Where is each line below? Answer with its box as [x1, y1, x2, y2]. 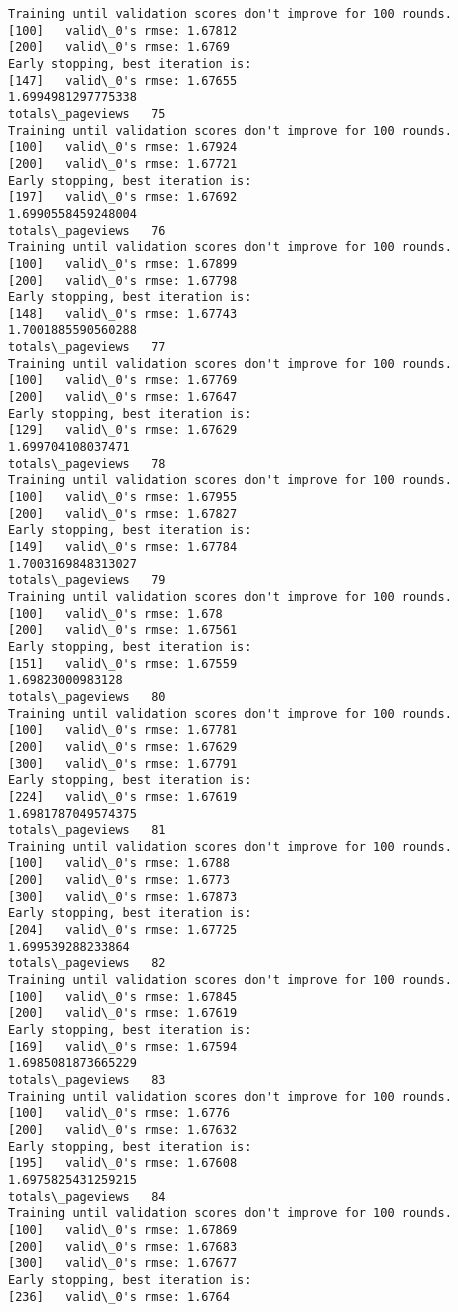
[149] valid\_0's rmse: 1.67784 [8, 540, 238, 554]
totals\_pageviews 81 [8, 823, 166, 838]
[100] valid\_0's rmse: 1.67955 [8, 490, 238, 505]
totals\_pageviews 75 [8, 106, 166, 121]
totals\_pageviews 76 [8, 223, 166, 238]
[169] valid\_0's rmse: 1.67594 [8, 1039, 238, 1054]
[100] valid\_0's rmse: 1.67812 [8, 23, 238, 38]
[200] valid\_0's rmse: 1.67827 [8, 506, 238, 521]
